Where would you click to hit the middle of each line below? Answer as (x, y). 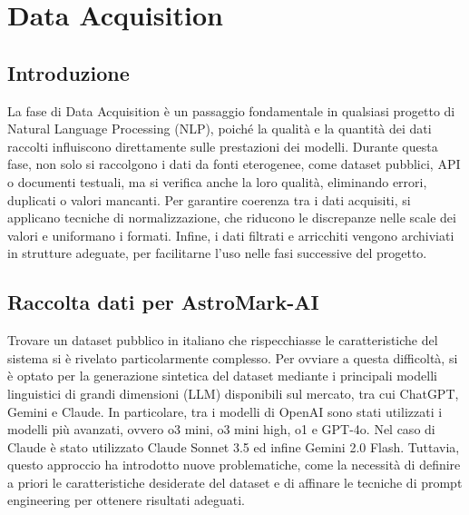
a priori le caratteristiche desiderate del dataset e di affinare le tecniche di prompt (235, 482)
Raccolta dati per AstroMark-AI (163, 302)
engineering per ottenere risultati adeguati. (126, 500)
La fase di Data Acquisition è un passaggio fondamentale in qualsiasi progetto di (231, 110)
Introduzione (68, 72)
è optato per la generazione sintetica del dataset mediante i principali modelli (222, 376)
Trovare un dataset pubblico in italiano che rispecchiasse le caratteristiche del (223, 340)
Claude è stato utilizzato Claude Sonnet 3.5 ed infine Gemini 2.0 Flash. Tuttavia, (234, 446)
